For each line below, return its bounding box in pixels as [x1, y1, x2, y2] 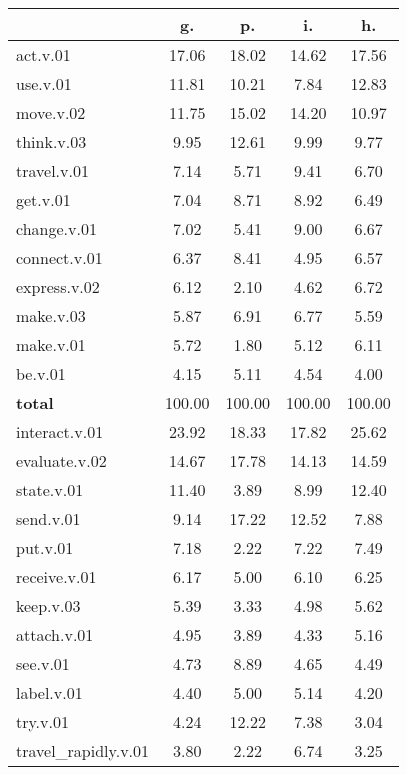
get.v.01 [16, 188, 71, 211]
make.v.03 [16, 304, 86, 327]
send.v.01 [16, 507, 81, 530]
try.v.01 [16, 710, 69, 733]
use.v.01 [16, 72, 72, 95]
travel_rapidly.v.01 [16, 739, 150, 762]
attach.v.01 [16, 623, 94, 646]
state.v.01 [16, 478, 84, 501]
